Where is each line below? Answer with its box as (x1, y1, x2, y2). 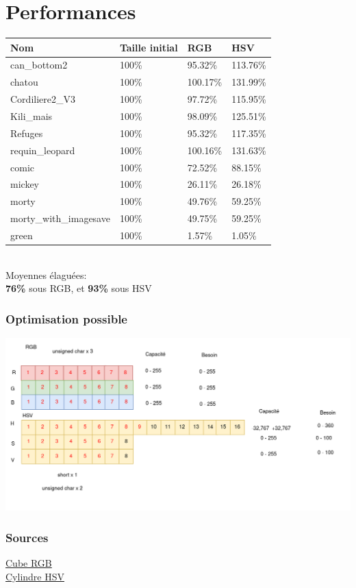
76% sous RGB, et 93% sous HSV (5, 281, 152, 295)
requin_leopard (10, 143, 75, 157)
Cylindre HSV (5, 569, 65, 583)
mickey (10, 177, 39, 191)
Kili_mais (10, 109, 53, 123)
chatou (10, 75, 38, 89)
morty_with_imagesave (10, 211, 110, 225)
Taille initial (119, 40, 178, 54)
